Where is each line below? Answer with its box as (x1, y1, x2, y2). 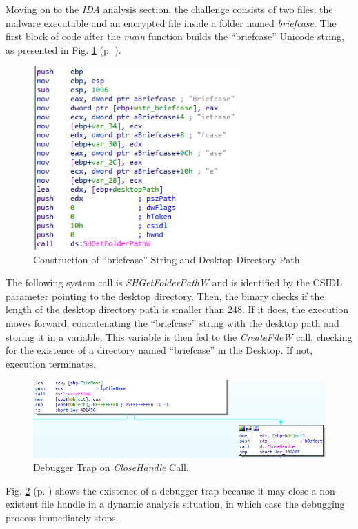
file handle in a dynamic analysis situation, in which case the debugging (41, 497, 345, 511)
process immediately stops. (6, 510, 119, 524)
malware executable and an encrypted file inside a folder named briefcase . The (6, 15, 337, 30)
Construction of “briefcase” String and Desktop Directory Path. (33, 252, 303, 266)
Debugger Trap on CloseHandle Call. (33, 460, 189, 475)
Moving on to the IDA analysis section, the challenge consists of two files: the (6, 2, 333, 16)
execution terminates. (6, 356, 97, 370)
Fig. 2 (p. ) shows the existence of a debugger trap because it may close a (6, 483, 317, 497)
